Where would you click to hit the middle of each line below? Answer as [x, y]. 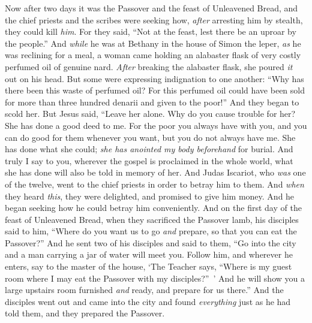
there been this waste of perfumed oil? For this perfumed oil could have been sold [155, 90]
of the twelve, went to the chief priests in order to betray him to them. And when [154, 184]
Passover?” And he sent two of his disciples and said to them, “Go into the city [151, 242]
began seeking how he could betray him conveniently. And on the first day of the [153, 208]
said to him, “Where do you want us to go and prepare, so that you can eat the [151, 231]
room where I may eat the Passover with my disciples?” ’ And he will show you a [155, 278]
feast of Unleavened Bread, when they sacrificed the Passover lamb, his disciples [152, 219]
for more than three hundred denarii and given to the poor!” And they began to [152, 102]
